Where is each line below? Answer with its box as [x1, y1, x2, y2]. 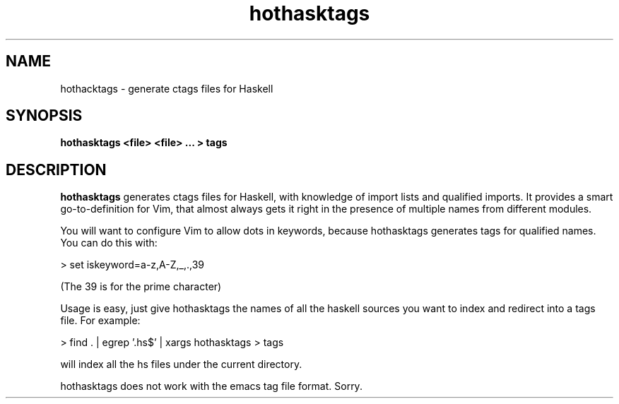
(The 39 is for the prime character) [60, 280, 222, 293]
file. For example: [60, 314, 141, 327]
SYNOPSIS [6, 107, 83, 125]
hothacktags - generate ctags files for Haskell [60, 82, 273, 95]
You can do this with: [60, 237, 158, 249]
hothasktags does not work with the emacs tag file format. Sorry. [60, 380, 362, 393]
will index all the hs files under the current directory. [60, 358, 302, 371]
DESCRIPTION [6, 160, 107, 179]
